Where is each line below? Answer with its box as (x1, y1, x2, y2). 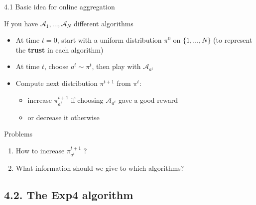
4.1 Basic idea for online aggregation (4, 1, 115, 11)
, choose (44, 61, 69, 71)
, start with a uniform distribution (57, 35, 162, 45)
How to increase (15, 145, 65, 155)
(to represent (213, 35, 253, 45)
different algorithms (73, 18, 133, 28)
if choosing (71, 94, 104, 105)
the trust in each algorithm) (15, 44, 104, 55)
